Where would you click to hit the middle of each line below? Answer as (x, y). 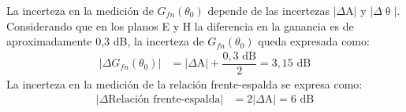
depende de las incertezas (269, 10)
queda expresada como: (314, 41)
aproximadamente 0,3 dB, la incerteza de (105, 41)
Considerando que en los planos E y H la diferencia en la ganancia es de (180, 25)
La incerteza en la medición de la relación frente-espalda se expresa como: (184, 83)
